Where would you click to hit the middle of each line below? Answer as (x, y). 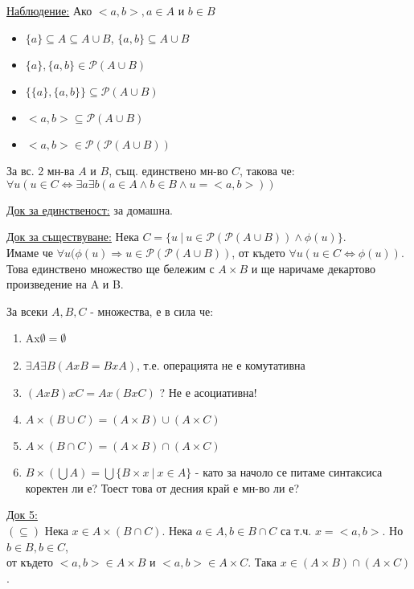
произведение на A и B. (65, 284)
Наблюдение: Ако (49, 10)
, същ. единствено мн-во (168, 171)
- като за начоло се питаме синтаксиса (289, 472)
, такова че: (267, 171)
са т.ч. (296, 530)
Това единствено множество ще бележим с (111, 268)
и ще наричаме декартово (314, 268)
